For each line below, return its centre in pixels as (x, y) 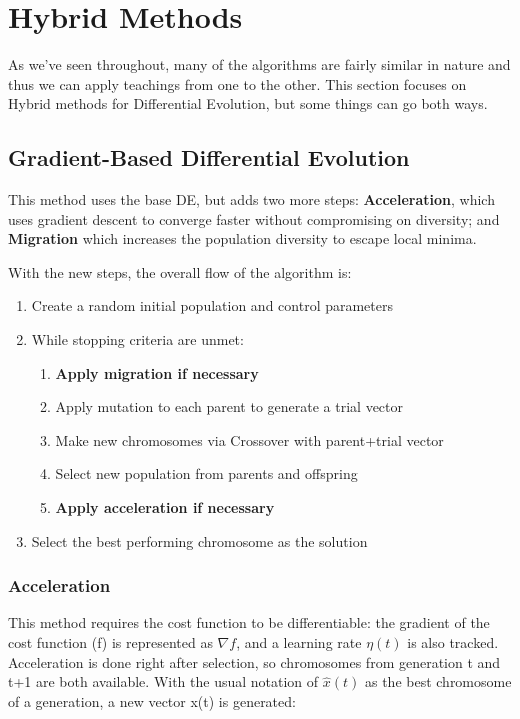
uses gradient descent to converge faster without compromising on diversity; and (254, 218)
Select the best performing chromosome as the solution (199, 540)
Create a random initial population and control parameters (212, 305)
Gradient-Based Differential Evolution (209, 157)
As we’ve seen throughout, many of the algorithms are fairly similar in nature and (259, 64)
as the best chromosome (438, 681)
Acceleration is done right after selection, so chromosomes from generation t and (254, 661)
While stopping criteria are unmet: (137, 339)
